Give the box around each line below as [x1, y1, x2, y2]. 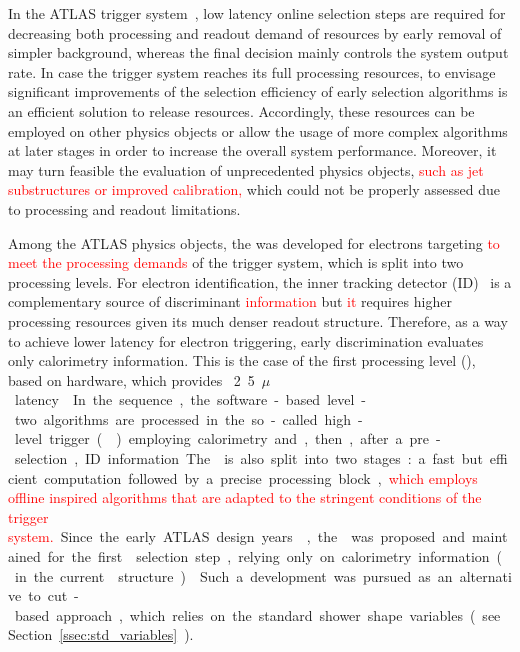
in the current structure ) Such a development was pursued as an [14, 565, 453, 586]
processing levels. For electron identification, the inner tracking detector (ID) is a [8, 271, 512, 292]
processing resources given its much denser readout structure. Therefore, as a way [8, 310, 508, 331]
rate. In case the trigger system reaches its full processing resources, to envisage [8, 61, 496, 82]
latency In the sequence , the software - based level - [14, 389, 367, 410]
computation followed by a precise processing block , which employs [44, 467, 478, 488]
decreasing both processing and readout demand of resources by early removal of [8, 22, 502, 43]
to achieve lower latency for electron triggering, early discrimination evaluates [8, 330, 484, 351]
